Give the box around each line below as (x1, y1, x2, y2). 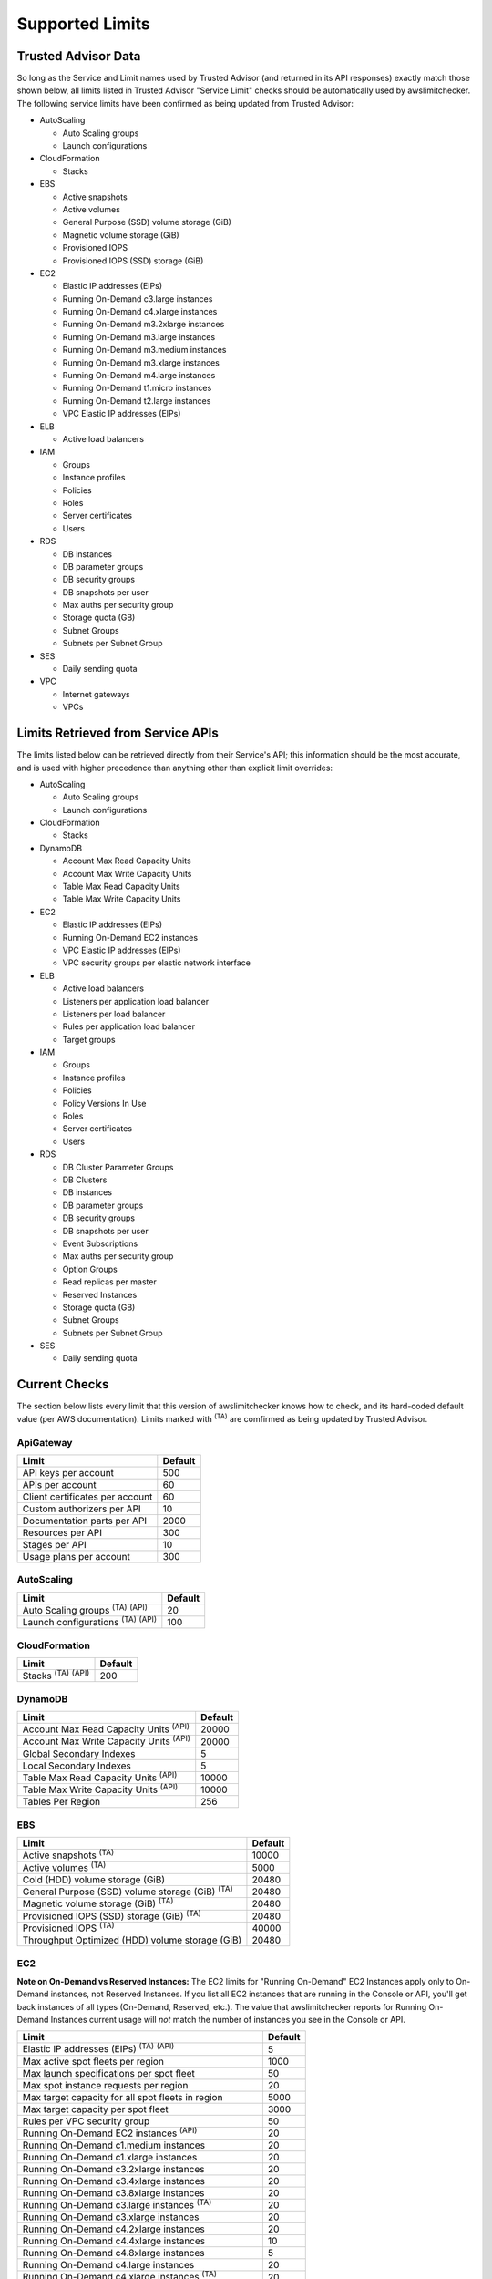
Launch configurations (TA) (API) (22, 1614, 158, 1629)
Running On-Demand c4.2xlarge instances (22, 2222, 205, 2235)
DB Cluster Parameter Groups (62, 1161, 174, 1172)
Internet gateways (62, 688, 131, 699)
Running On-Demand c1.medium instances (22, 2139, 205, 2151)
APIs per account (22, 1478, 97, 1490)
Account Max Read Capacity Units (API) (22, 1721, 190, 1736)
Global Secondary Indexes (22, 1747, 136, 1759)
